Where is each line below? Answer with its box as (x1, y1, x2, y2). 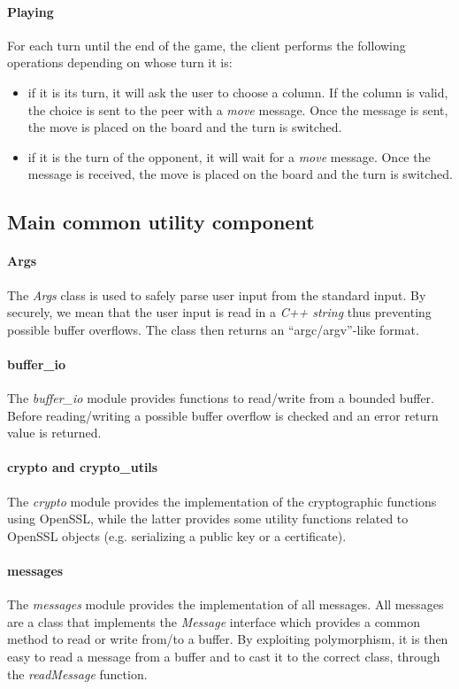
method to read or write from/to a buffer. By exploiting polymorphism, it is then (7, 630, 448, 648)
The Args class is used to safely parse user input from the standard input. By (7, 285, 426, 304)
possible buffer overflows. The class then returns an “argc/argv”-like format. (7, 320, 419, 338)
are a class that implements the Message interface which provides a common (7, 612, 420, 631)
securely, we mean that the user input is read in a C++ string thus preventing (7, 303, 432, 321)
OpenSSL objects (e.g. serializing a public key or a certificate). (7, 526, 347, 545)
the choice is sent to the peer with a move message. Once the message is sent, (27, 100, 448, 119)
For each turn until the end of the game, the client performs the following (7, 35, 406, 54)
